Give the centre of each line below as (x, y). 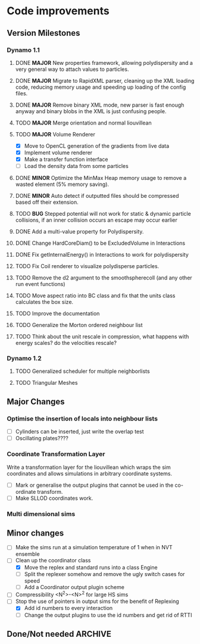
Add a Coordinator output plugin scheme (74, 587)
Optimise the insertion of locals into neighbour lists (82, 418)
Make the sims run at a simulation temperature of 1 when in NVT (94, 547)
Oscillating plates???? (42, 438)
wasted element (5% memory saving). (62, 184)
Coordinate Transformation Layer (56, 454)
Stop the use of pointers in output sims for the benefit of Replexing (97, 601)
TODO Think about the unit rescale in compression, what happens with (102, 337)
